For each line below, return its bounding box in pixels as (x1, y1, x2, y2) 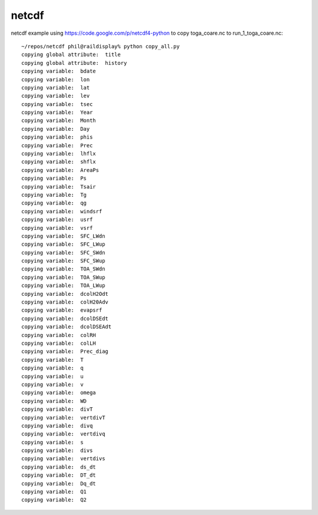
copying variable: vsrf (21, 225, 93, 231)
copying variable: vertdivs (21, 455, 105, 462)
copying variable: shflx (21, 159, 97, 165)
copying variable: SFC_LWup (21, 241, 105, 247)
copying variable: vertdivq (21, 431, 105, 437)
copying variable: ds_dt (21, 463, 97, 470)
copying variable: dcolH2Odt (21, 290, 109, 297)
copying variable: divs (21, 447, 93, 454)
